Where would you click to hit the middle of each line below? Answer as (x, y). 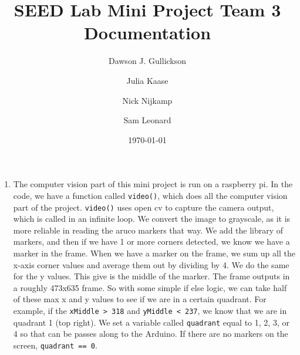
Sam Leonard (147, 120)
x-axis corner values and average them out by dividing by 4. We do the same (151, 264)
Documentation (147, 33)
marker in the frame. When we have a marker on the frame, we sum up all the (154, 253)
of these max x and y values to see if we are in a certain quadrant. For (140, 299)
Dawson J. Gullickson (147, 61)
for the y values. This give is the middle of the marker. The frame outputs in (151, 276)
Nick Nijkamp (147, 100)
